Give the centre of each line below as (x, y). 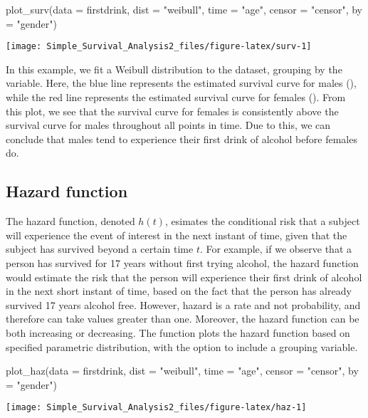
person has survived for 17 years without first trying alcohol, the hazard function (182, 262)
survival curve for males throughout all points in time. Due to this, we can (168, 125)
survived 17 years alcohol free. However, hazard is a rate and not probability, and (183, 304)
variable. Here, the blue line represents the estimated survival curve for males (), (181, 83)
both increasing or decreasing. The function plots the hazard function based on (178, 332)
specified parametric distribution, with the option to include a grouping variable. (182, 346)
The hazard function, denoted (70, 221)
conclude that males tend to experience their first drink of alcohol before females (182, 139)
